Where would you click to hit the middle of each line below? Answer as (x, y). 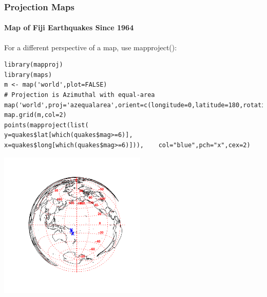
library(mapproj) (34, 65)
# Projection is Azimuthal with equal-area (80, 95)
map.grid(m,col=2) (35, 115)
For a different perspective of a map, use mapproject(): (91, 47)
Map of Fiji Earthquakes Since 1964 (69, 27)
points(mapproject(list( (46, 125)
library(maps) (28, 75)
